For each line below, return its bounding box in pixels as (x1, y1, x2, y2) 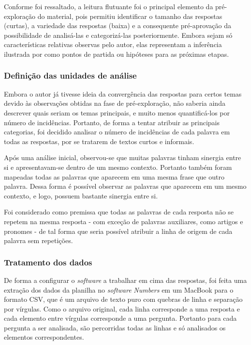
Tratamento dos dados (4, 256, 92, 268)
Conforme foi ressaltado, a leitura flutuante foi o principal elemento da (4, 1, 213, 11)
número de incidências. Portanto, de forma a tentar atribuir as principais (4, 117, 220, 127)
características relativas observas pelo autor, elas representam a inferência (4, 39, 222, 49)
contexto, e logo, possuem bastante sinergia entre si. (4, 190, 158, 200)
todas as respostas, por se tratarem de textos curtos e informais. (4, 136, 194, 146)
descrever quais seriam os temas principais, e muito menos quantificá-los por (4, 107, 230, 117)
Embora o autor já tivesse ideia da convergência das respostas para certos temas (4, 88, 242, 99)
